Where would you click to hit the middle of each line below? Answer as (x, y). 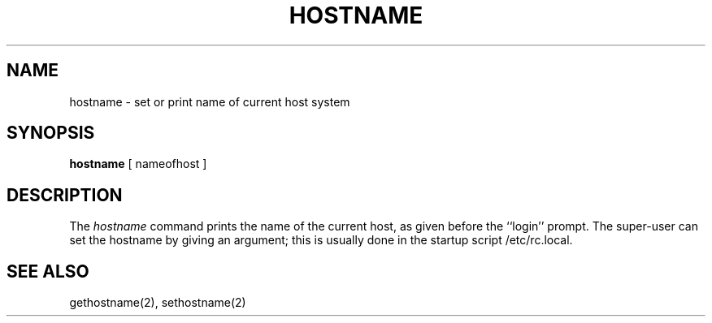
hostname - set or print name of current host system (210, 101)
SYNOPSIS (51, 133)
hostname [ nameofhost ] (138, 164)
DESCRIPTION (65, 195)
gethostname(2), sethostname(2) (158, 303)
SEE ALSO (48, 271)
